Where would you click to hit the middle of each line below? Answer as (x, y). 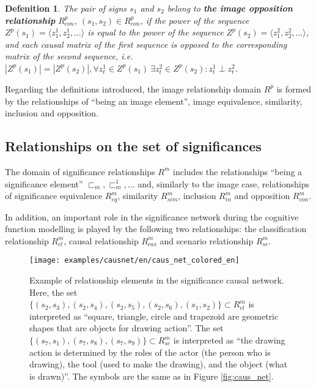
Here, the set (53, 292)
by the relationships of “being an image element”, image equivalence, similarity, (154, 101)
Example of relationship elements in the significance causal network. (157, 280)
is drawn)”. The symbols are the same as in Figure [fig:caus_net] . (152, 376)
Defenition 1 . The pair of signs (66, 8)
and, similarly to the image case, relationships (223, 183)
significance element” (44, 183)
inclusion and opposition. (52, 113)
